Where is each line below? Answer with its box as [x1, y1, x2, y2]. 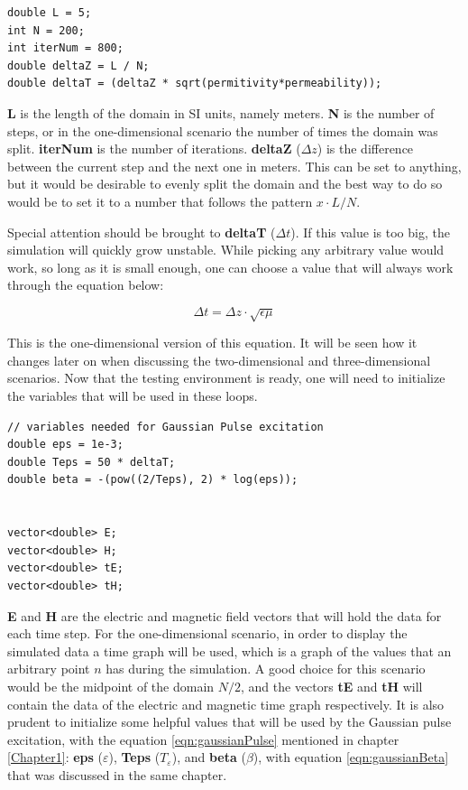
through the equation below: [7, 275, 164, 294]
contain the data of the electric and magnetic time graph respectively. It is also [7, 694, 445, 713]
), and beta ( [171, 748, 246, 767]
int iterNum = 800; [7, 42, 124, 55]
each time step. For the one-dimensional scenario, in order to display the [7, 624, 408, 643]
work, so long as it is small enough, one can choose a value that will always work [7, 257, 454, 276]
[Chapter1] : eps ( [7, 748, 103, 767]
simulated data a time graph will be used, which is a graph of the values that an [7, 641, 452, 660]
